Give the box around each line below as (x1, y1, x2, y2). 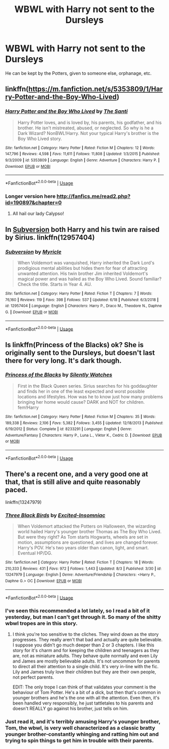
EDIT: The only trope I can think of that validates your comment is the (12, 684, 156, 690)
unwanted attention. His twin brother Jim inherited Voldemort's (17, 270, 148, 276)
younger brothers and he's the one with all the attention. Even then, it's (12, 695, 160, 701)
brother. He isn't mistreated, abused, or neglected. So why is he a (17, 125, 154, 131)
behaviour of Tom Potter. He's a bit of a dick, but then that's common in (12, 689, 161, 695)
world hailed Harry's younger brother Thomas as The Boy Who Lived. (17, 528, 162, 534)
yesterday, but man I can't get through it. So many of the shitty (5, 614, 161, 621)
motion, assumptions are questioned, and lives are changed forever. (17, 539, 158, 545)
